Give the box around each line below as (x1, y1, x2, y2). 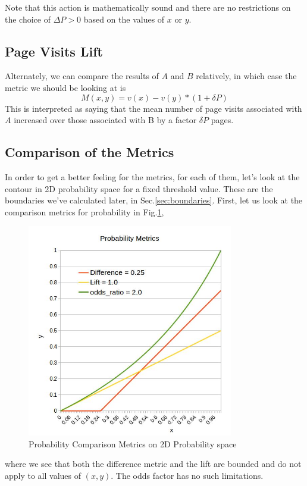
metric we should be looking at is (5, 81, 126, 93)
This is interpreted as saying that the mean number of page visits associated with (5, 102, 302, 114)
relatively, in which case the (196, 70, 297, 82)
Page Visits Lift (5, 42, 103, 60)
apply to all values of (5, 469, 82, 482)
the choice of (5, 12, 51, 25)
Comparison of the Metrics (5, 143, 174, 161)
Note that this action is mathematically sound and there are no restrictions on (5, 1, 291, 13)
